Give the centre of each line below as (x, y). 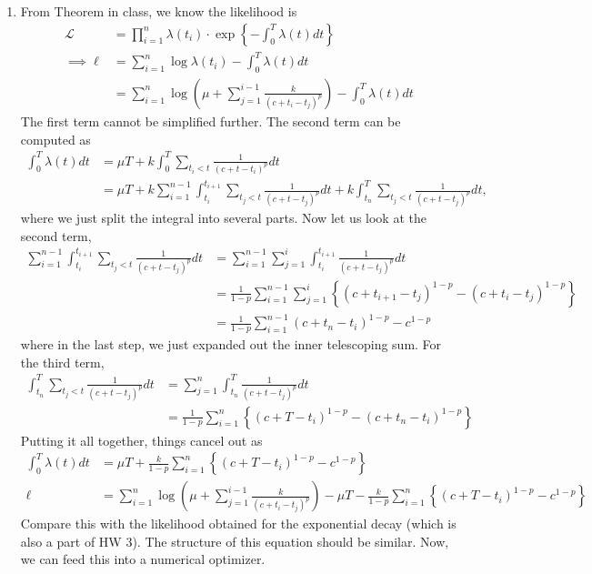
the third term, (62, 362)
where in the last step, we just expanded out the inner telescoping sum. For (231, 343)
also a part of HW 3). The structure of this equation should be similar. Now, (235, 541)
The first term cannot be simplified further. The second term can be (211, 121)
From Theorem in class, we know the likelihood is (159, 11)
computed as (55, 139)
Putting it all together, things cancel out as (141, 440)
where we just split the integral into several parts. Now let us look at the (223, 217)
